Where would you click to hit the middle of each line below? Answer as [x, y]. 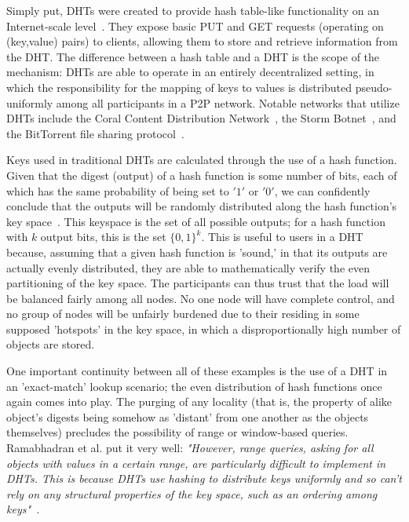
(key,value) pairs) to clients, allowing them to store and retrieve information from [202, 41]
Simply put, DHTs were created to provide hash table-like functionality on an [193, 10]
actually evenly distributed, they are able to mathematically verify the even [188, 267]
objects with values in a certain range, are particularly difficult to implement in [196, 463]
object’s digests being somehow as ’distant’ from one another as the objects [188, 416]
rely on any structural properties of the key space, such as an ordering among [192, 493]
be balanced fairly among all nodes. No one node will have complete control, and [201, 298]
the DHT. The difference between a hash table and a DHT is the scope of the [193, 56]
